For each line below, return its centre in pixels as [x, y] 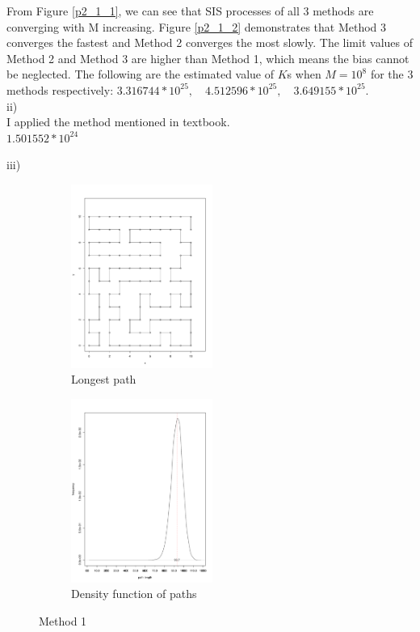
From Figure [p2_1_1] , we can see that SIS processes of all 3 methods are [190, 11]
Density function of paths [134, 594]
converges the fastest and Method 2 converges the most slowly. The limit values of [210, 42]
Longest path [104, 379]
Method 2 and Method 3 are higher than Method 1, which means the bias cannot [208, 58]
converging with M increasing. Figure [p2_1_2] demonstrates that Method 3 [197, 26]
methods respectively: [60, 89]
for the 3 [392, 74]
